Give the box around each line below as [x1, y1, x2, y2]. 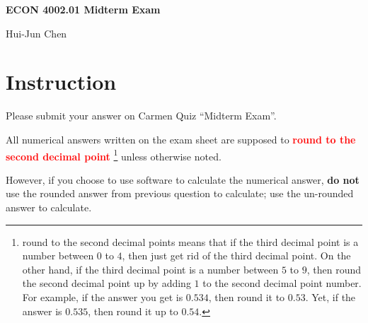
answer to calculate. [6, 199, 92, 214]
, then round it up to [88, 303, 178, 318]
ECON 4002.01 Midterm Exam [6, 2, 161, 16]
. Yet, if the [305, 289, 356, 304]
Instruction [6, 67, 117, 96]
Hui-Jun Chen [6, 25, 67, 40]
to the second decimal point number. [202, 276, 362, 290]
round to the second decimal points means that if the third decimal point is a [22, 234, 359, 249]
